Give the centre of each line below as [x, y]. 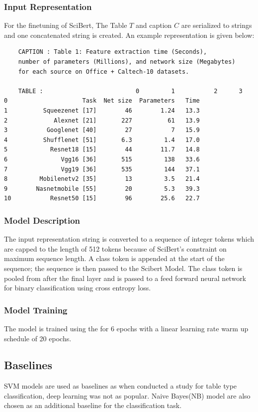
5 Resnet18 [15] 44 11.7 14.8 [102, 150]
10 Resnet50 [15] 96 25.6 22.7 [102, 199]
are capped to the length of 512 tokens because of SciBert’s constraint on [115, 248]
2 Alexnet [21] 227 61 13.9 [102, 120]
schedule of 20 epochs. [38, 338]
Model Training [36, 310]
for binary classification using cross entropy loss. [78, 288]
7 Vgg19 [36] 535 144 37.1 [102, 169]
